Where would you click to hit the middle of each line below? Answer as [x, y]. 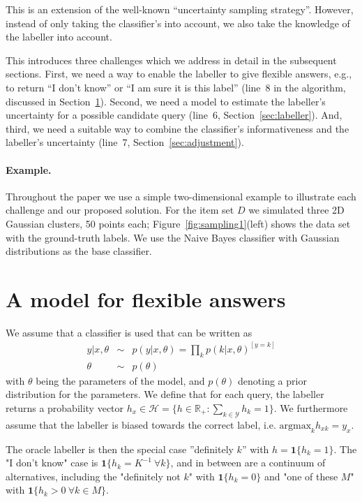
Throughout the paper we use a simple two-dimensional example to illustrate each [181, 196]
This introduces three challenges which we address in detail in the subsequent [171, 60]
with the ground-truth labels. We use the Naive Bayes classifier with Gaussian [173, 237]
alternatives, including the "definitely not [93, 476]
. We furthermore [311, 407]
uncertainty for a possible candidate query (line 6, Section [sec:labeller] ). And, [174, 115]
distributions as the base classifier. [79, 251]
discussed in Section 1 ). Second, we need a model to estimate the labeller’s [166, 101]
